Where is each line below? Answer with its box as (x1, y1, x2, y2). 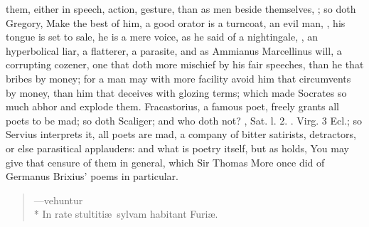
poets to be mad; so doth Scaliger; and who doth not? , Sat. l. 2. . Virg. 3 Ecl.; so (6, 112, 363, 127)
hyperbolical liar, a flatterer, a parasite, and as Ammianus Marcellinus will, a (6, 43, 342, 58)
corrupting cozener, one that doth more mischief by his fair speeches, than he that (6, 57, 364, 72)
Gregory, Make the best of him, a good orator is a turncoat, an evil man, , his (6, 15, 346, 30)
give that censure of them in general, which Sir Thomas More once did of (6, 154, 325, 169)
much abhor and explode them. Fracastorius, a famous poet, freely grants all (6, 99, 339, 114)
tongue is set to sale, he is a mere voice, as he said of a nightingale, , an (6, 29, 319, 44)
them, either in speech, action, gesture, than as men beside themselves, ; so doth (6, 1, 356, 16)
